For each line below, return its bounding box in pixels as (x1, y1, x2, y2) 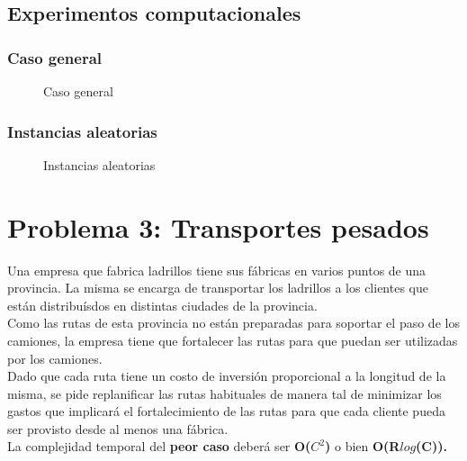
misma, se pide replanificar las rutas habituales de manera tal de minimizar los (7, 384, 442, 402)
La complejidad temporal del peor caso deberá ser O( (7, 437, 311, 456)
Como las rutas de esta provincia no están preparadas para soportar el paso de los (7, 313, 460, 332)
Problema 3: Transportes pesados (7, 208, 429, 245)
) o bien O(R (325, 437, 400, 456)
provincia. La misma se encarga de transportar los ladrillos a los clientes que (7, 278, 428, 297)
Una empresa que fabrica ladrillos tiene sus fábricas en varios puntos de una (7, 260, 427, 279)
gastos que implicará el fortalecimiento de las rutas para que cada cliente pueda (7, 402, 445, 420)
